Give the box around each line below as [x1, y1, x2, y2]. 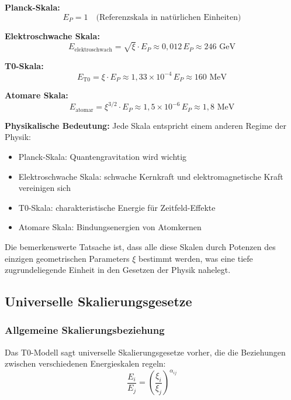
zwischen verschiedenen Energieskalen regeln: [5, 357, 166, 370]
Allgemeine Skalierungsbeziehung [5, 323, 165, 337]
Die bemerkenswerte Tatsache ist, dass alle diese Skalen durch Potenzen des [5, 240, 276, 252]
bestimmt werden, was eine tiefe [138, 252, 253, 264]
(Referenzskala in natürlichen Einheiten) [96, 13, 241, 22]
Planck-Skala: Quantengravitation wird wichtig [18, 151, 187, 163]
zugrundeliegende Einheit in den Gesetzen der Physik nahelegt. [5, 264, 231, 276]
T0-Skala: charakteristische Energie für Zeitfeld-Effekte [18, 201, 216, 213]
